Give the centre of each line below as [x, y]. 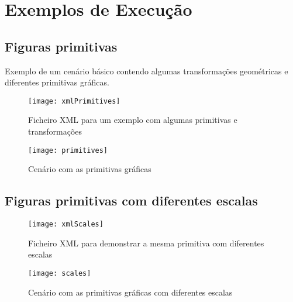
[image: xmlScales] [66, 224]
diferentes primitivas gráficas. [57, 82]
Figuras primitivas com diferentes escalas [131, 200]
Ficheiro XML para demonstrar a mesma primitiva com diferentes [146, 243]
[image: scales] [60, 273]
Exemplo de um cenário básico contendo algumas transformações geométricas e [146, 71]
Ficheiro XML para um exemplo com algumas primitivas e [133, 120]
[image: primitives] [68, 150]
